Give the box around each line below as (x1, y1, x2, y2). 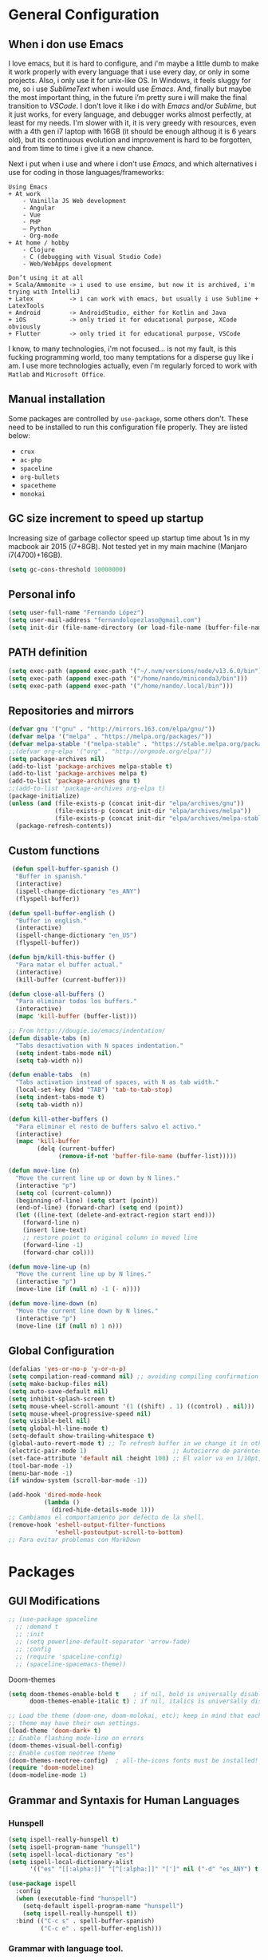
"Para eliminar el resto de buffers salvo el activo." (15, 1122, 202, 1130)
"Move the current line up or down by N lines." (15, 1173, 180, 1182)
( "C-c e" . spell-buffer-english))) (40, 1924, 162, 1932)
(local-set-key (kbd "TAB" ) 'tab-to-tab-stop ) (15, 1086, 173, 1094)
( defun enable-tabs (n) (8, 1071, 91, 1079)
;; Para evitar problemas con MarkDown (8, 1536, 141, 1544)
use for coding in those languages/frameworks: (8, 168, 164, 177)
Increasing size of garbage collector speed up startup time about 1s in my (8, 533, 250, 543)
